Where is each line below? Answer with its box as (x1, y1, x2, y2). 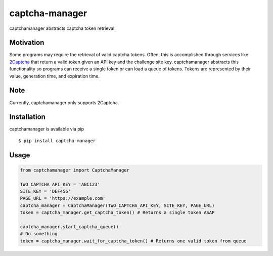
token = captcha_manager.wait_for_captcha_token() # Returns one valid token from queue (20, 238, 247, 244)
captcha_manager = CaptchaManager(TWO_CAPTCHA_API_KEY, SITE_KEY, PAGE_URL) (20, 202, 215, 208)
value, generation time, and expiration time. (9, 73, 100, 79)
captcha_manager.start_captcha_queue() (20, 224, 119, 230)
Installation (9, 113, 45, 121)
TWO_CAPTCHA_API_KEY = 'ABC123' (20, 181, 101, 187)
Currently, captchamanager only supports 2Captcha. (9, 99, 119, 106)
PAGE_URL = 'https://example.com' (20, 195, 106, 201)
